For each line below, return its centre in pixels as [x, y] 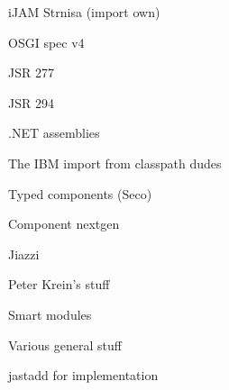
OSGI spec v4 [46, 42]
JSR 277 [31, 73]
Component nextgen [64, 224]
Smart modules [50, 314]
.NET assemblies [54, 133]
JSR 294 [31, 102]
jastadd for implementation [83, 375]
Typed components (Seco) [80, 193]
